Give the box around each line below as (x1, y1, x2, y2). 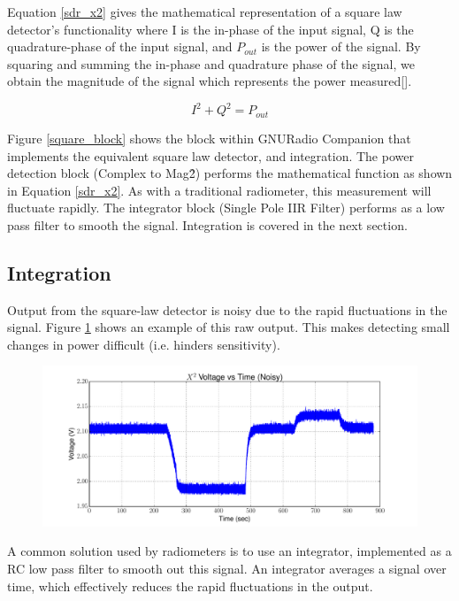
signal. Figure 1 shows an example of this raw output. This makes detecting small (7, 318, 450, 336)
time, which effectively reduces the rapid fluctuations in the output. (7, 576, 373, 595)
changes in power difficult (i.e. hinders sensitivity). (7, 335, 280, 353)
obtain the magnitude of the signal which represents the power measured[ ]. (7, 72, 412, 90)
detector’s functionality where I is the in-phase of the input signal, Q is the (7, 19, 414, 38)
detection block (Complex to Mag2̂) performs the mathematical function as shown (7, 164, 453, 182)
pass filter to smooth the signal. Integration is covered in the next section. (7, 215, 408, 234)
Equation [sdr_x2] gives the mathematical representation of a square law (7, 3, 402, 20)
